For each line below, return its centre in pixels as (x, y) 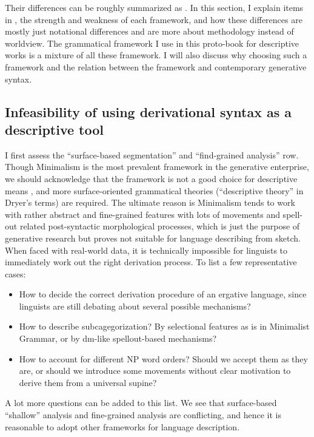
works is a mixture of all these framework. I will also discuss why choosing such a (156, 55)
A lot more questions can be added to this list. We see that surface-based (141, 403)
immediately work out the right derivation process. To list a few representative (151, 262)
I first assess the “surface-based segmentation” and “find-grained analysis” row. (152, 154)
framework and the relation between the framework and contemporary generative (156, 66)
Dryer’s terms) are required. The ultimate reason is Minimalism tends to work (150, 202)
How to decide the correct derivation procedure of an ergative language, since (163, 294)
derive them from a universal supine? (88, 382)
